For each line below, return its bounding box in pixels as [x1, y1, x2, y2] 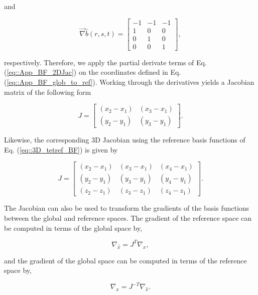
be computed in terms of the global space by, [4, 222, 143, 233]
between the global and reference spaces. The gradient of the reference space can [4, 213, 252, 223]
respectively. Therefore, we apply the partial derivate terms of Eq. [4, 57, 207, 67]
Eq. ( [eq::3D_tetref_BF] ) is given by [4, 144, 118, 155]
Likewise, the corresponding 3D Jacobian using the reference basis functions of [4, 134, 245, 145]
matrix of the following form [4, 86, 91, 97]
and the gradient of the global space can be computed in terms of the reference [4, 255, 247, 265]
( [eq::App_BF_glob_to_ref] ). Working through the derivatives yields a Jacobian [4, 76, 254, 87]
